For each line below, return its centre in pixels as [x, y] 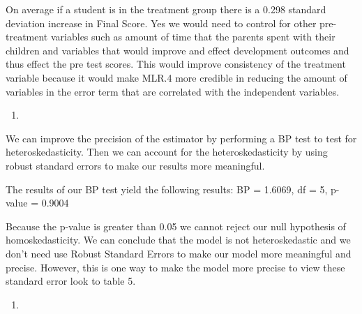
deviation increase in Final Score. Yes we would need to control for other [161, 23]
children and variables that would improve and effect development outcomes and [178, 50]
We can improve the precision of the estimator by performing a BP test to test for [181, 138]
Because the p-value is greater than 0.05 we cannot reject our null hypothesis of [176, 226]
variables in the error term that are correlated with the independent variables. [173, 91]
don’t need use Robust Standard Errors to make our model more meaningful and [179, 253]
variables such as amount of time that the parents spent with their [193, 37]
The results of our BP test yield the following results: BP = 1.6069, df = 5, [167, 189]
